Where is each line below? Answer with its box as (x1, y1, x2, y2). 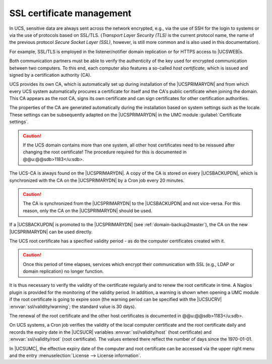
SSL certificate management (9, 8, 132, 19)
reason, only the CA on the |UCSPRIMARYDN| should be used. (23, 207, 153, 214)
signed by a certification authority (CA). (9, 72, 92, 78)
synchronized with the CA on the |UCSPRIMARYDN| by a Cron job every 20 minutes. (9, 177, 185, 183)
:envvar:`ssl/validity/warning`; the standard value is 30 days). (9, 303, 136, 309)
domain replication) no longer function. (23, 268, 104, 275)
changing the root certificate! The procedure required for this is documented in (23, 149, 187, 155)
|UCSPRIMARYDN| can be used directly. (9, 229, 93, 235)
